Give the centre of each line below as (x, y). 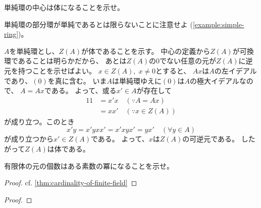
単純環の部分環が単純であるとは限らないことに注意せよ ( (98, 24)
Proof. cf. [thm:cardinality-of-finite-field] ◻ (71, 183)
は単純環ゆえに (137, 80)
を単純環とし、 (34, 51)
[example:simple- (218, 24)
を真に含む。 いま (77, 80)
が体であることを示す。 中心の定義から (146, 51)
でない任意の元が (188, 61)
